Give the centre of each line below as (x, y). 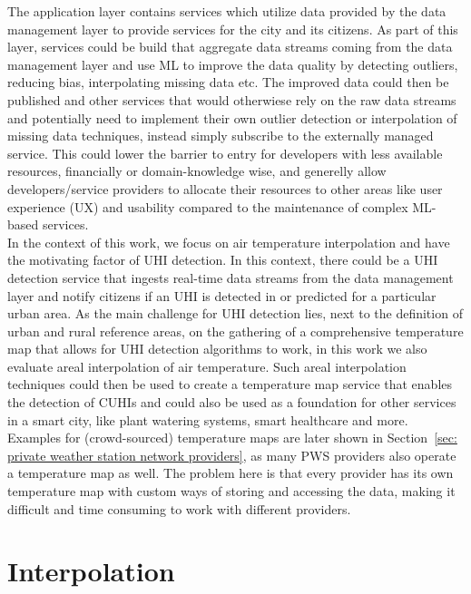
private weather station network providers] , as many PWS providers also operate (232, 455)
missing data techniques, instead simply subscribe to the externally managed (221, 136)
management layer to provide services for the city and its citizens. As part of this (233, 29)
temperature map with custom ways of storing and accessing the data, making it (231, 491)
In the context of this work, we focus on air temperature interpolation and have (229, 242)
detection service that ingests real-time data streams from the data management (231, 277)
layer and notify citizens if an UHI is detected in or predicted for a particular (222, 295)
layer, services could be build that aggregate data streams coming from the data (230, 47)
